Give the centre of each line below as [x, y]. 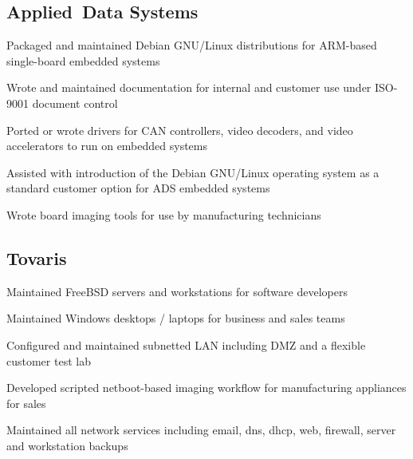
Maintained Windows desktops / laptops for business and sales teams [176, 318]
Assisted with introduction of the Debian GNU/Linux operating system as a [193, 172]
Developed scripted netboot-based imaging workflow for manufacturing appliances [206, 388]
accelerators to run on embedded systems [107, 146]
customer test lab [49, 360]
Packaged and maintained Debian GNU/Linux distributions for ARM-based [192, 45]
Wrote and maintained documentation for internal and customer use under [189, 87]
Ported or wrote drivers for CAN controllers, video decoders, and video [180, 130]
